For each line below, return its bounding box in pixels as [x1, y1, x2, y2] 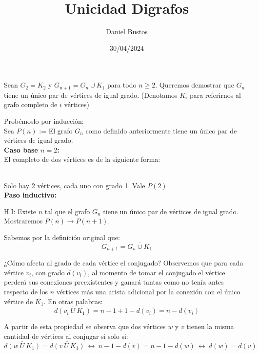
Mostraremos [4, 216, 43, 226]
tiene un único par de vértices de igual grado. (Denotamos [4, 89, 178, 100]
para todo [107, 80, 137, 90]
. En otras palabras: [43, 296, 103, 306]
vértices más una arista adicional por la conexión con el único [56, 286, 240, 296]
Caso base [4, 144, 38, 155]
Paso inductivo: [4, 190, 57, 200]
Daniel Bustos [106, 26, 148, 37]
